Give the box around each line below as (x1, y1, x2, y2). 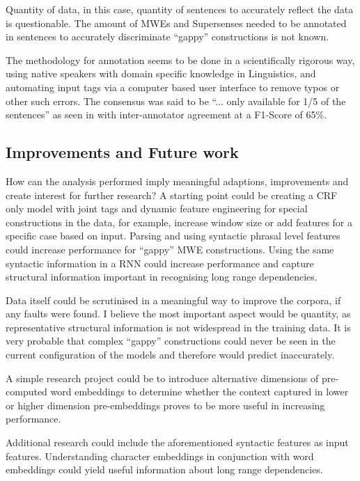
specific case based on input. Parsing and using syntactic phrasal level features (6, 228, 341, 243)
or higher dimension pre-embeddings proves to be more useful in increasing (6, 397, 325, 412)
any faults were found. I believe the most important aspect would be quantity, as (6, 306, 351, 321)
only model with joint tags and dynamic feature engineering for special (6, 201, 308, 216)
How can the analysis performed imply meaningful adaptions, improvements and (6, 173, 349, 188)
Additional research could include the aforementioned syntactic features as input (6, 435, 349, 450)
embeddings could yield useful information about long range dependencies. (6, 462, 323, 477)
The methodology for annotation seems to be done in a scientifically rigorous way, (6, 52, 355, 67)
